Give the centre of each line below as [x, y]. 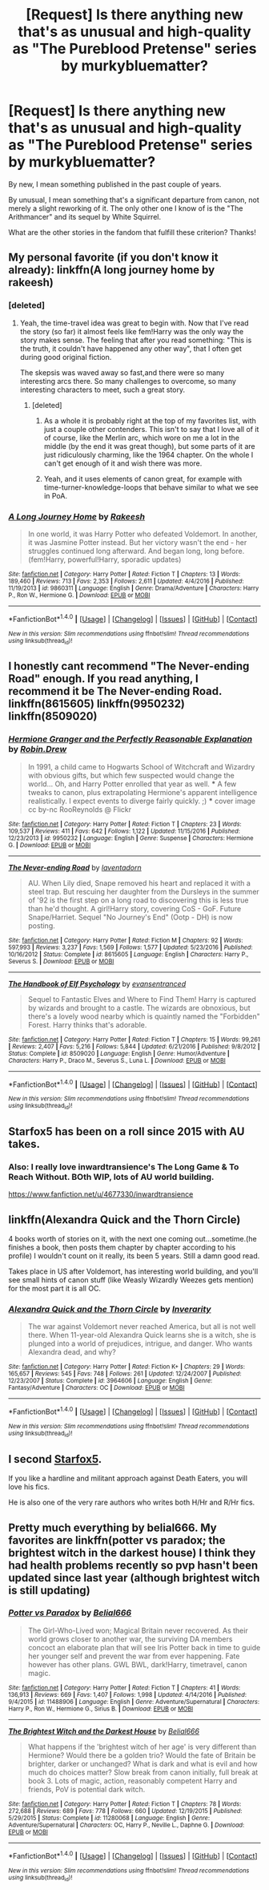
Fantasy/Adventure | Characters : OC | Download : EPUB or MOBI [97, 1388]
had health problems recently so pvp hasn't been [133, 1565]
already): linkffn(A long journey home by [112, 270]
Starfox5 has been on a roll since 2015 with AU [126, 1131]
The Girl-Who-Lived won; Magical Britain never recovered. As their [138, 1630]
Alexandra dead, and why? [72, 1352]
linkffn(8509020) [53, 716]
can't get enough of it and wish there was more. [123, 463]
